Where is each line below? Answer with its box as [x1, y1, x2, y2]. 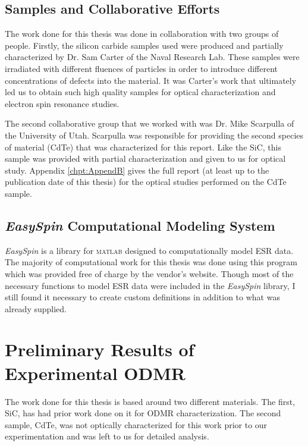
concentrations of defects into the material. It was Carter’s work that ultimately [5, 74, 297, 86]
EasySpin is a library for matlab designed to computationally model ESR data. [5, 244, 294, 256]
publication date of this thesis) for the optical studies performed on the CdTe [5, 175, 287, 188]
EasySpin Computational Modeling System [5, 216, 275, 234]
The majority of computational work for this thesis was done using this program [5, 256, 297, 268]
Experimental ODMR [5, 360, 186, 385]
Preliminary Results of [5, 337, 194, 362]
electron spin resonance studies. [5, 97, 120, 109]
